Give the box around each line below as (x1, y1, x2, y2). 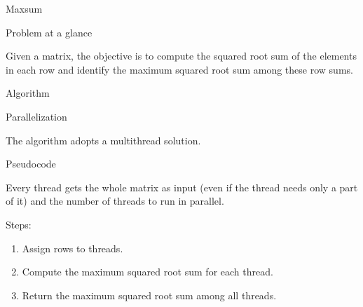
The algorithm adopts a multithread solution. (6, 132, 201, 147)
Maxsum (6, 1, 43, 15)
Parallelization (6, 109, 67, 123)
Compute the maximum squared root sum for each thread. (22, 264, 273, 279)
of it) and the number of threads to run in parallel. (6, 193, 224, 208)
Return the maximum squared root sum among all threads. (22, 287, 277, 302)
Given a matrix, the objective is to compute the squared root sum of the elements (6, 48, 357, 63)
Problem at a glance (6, 25, 93, 39)
